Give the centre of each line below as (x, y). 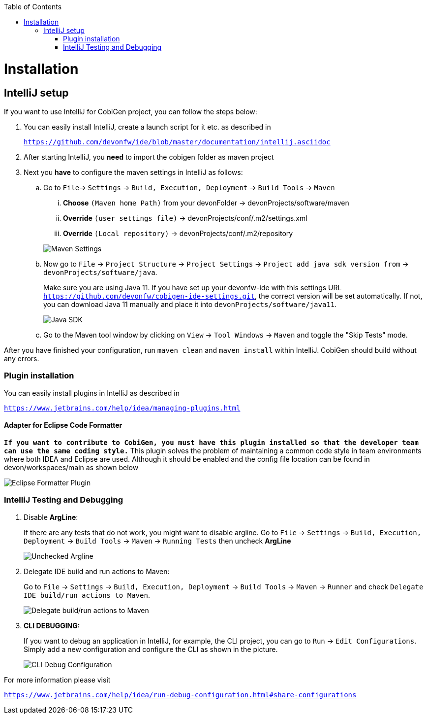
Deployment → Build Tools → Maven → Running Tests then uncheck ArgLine (157, 541)
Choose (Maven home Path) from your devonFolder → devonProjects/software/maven (206, 203)
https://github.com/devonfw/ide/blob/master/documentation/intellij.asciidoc (177, 142)
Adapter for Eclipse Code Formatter (63, 425)
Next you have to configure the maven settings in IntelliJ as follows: (133, 172)
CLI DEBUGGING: (52, 625)
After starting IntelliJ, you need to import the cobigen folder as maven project (149, 157)
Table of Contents (33, 7)
